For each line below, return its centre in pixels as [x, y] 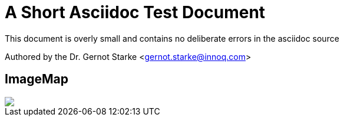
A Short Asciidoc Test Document [135, 12]
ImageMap [37, 79]
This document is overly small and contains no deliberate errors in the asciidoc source [172, 38]
